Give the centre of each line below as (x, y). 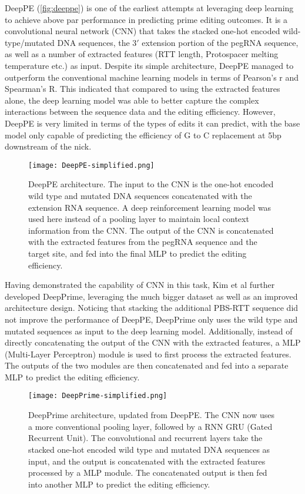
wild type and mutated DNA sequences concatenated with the (140, 195)
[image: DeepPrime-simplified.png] (98, 396)
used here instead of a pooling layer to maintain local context (139, 219)
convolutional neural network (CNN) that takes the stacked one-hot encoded (143, 31)
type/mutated (30, 42)
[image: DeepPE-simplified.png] (91, 165)
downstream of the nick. (48, 146)
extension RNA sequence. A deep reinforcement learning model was (150, 207)
